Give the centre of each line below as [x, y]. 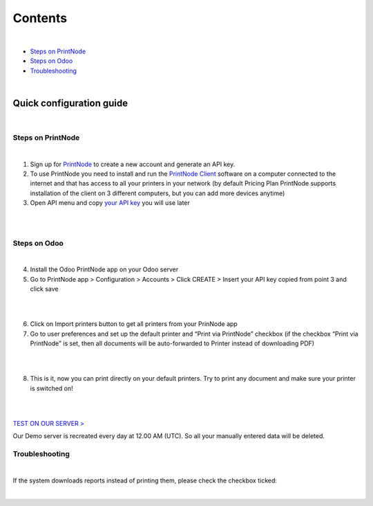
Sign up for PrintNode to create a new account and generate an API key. [133, 164]
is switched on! [52, 388]
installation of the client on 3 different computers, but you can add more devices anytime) [157, 193]
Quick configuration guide [70, 103]
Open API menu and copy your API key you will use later [110, 203]
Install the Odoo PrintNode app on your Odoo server [104, 269]
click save [44, 289]
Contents [40, 18]
